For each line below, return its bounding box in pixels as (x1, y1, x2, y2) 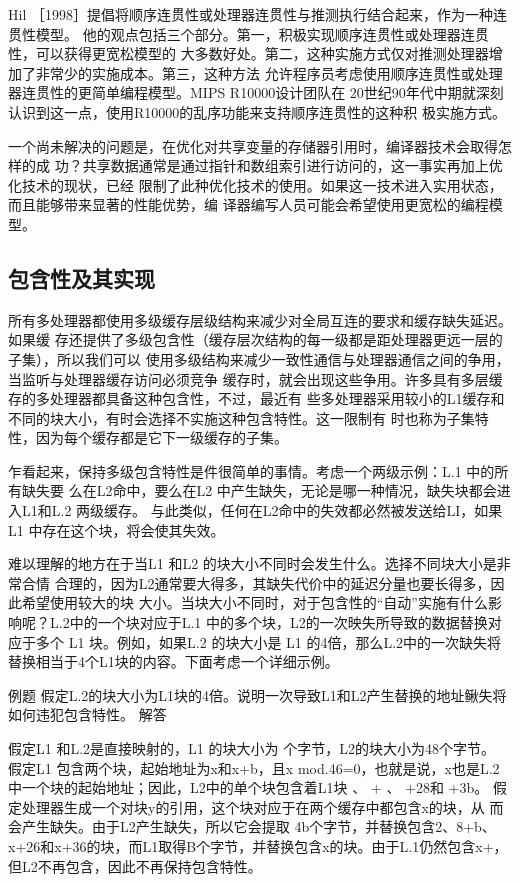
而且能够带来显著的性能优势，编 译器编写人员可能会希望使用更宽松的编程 (8, 194, 489, 215)
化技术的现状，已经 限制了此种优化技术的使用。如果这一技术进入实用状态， (8, 174, 503, 195)
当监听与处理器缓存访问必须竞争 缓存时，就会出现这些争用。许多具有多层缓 (8, 368, 503, 389)
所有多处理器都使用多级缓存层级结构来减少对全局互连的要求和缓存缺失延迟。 (8, 309, 512, 330)
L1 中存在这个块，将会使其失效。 (8, 519, 225, 540)
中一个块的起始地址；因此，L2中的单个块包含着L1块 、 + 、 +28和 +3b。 (8, 777, 489, 798)
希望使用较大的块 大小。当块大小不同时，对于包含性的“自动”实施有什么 (21, 592, 488, 613)
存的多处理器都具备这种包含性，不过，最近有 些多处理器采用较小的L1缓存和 (8, 388, 505, 409)
